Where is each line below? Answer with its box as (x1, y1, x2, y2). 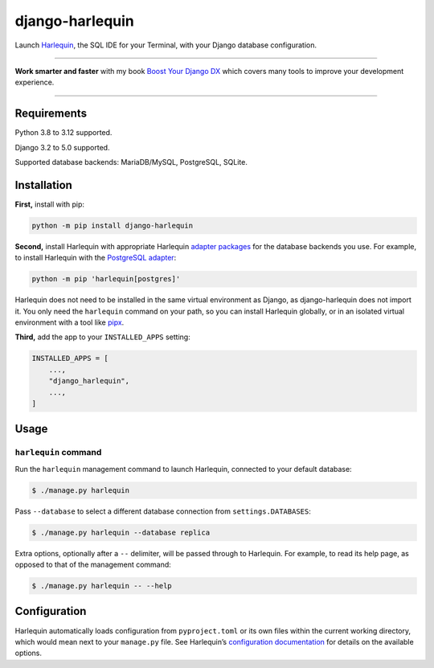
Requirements (14, 107, 88, 121)
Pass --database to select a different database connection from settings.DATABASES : (14, 506, 311, 516)
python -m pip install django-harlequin (31, 221, 193, 230)
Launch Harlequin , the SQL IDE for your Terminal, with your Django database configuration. (14, 40, 317, 50)
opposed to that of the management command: (14, 559, 172, 570)
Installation (14, 178, 72, 192)
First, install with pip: (14, 199, 84, 209)
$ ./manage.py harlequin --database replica (31, 527, 211, 537)
